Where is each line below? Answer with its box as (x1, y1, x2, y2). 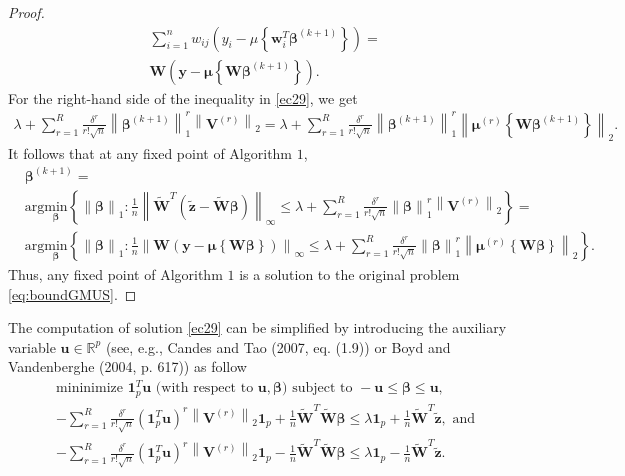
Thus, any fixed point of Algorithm (8, 263, 223, 284)
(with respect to (155, 381, 254, 396)
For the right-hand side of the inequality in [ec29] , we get (8, 87, 358, 108)
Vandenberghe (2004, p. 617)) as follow (8, 356, 247, 377)
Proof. (8, 2, 45, 22)
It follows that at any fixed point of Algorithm (8, 142, 293, 163)
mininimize (56, 381, 123, 396)
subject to (292, 381, 353, 396)
